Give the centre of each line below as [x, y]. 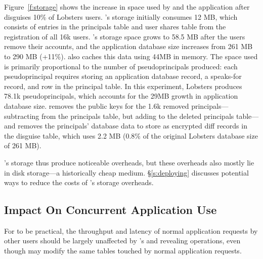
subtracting [22, 116]
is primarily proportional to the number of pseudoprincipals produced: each [121, 66]
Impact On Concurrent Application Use [111, 210]
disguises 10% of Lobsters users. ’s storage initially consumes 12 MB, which [121, 16]
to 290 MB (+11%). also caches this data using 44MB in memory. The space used [131, 56]
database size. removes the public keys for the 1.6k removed [97, 105]
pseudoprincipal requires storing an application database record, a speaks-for [123, 76]
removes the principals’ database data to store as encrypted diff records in [133, 126]
